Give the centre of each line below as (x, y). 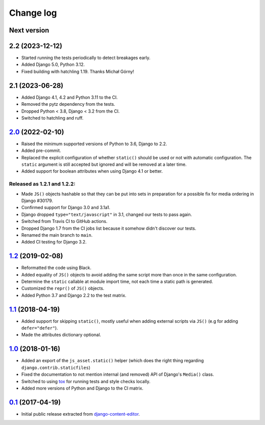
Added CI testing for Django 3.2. (54, 242)
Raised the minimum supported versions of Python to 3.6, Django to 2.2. (94, 144)
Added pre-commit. (41, 151)
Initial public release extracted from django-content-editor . (80, 414)
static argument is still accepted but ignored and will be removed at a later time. (104, 164)
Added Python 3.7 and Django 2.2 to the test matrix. (74, 295)
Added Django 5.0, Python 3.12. (53, 64)
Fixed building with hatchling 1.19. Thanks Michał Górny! (78, 71)
